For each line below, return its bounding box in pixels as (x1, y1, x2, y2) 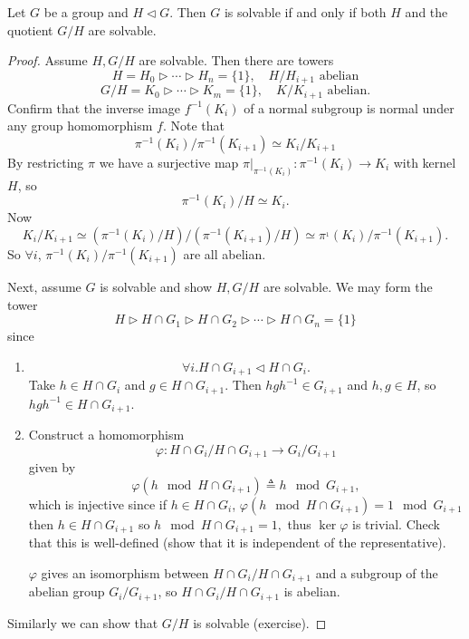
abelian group (28, 582, 105, 601)
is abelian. (283, 582, 340, 601)
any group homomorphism (7, 116, 153, 135)
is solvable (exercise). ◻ (193, 613, 327, 632)
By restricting (7, 152, 84, 171)
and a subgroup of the (315, 563, 438, 582)
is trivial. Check (352, 514, 441, 533)
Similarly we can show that (7, 613, 158, 632)
